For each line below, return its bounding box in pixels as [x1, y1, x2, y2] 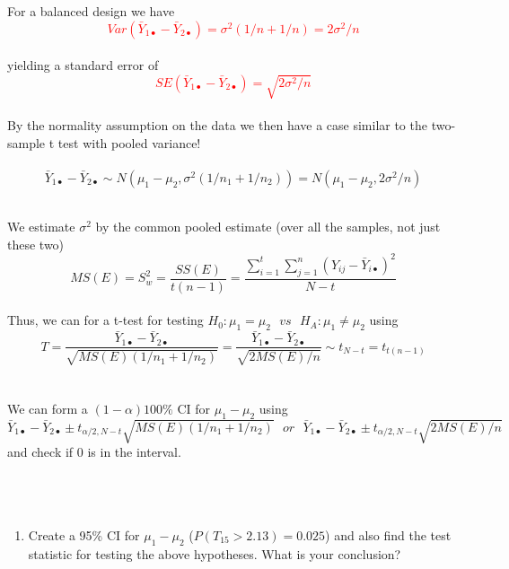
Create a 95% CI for [28, 525, 140, 544]
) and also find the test [325, 525, 452, 544]
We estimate [7, 217, 75, 236]
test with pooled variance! [57, 133, 201, 152]
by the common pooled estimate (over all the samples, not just [95, 217, 441, 236]
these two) [7, 234, 65, 253]
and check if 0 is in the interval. [7, 442, 181, 461]
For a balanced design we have [7, 2, 175, 20]
